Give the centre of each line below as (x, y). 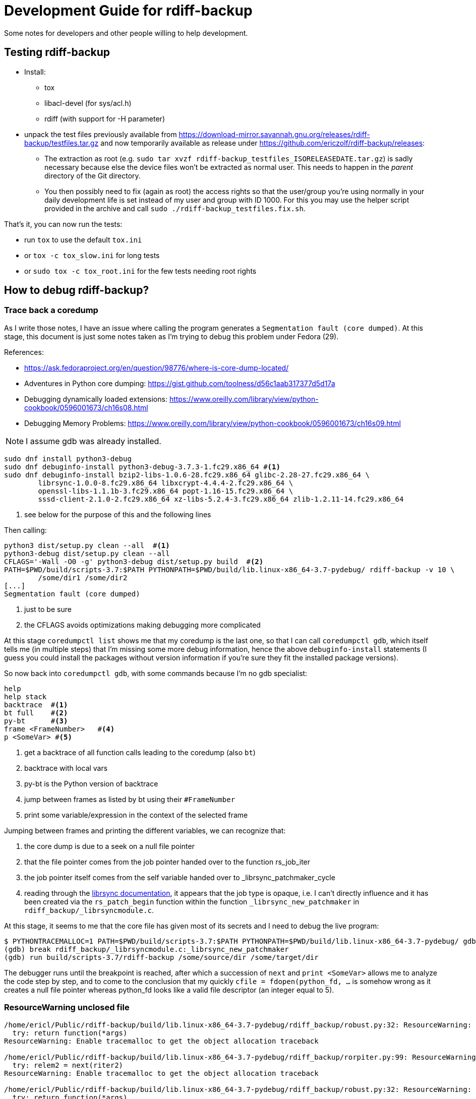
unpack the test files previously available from (101, 134)
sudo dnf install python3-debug (68, 459)
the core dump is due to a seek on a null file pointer (109, 846)
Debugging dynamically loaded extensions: (96, 399)
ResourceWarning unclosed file (67, 1008)
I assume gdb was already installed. (94, 441)
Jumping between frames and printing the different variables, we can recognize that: (145, 830)
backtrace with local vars (66, 768)
